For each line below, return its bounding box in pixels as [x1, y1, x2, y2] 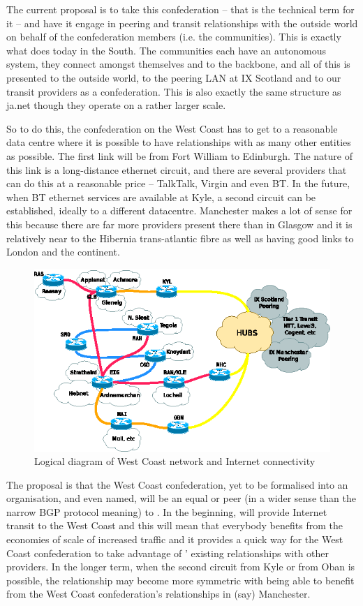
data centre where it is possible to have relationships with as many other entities [6, 135, 351, 149]
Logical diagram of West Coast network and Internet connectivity [34, 454, 316, 468]
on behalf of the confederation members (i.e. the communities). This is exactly [6, 29, 341, 44]
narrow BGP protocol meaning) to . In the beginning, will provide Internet [6, 504, 327, 519]
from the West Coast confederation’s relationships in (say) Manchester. [6, 586, 311, 601]
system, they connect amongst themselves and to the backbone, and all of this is [6, 57, 350, 71]
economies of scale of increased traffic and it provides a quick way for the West [6, 532, 343, 547]
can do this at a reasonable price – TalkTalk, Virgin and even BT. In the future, [6, 176, 350, 191]
